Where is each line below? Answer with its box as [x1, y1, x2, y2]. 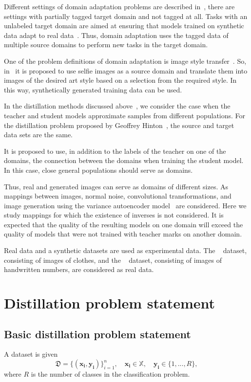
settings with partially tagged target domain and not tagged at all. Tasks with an [4, 11, 248, 21]
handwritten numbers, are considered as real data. [4, 264, 154, 274]
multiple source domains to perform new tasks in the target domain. [4, 39, 208, 50]
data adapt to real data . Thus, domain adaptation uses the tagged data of [4, 30, 229, 40]
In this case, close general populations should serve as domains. [4, 164, 193, 175]
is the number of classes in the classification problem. [31, 369, 190, 379]
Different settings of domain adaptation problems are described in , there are [4, 1, 235, 11]
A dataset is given [4, 349, 58, 359]
